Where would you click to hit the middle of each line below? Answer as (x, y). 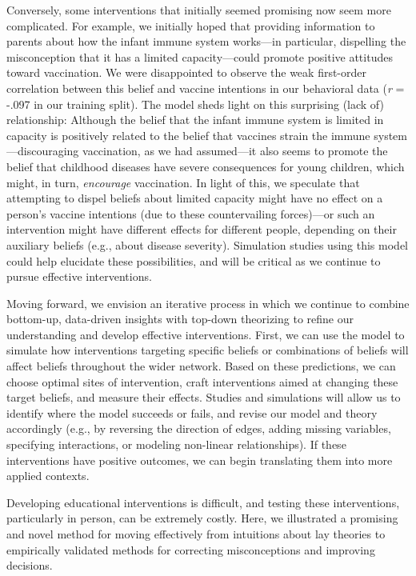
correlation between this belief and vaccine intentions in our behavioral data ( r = (206, 88)
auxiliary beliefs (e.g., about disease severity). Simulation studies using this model (207, 244)
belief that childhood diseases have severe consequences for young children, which (206, 166)
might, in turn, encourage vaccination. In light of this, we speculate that (183, 182)
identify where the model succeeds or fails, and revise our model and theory (192, 412)
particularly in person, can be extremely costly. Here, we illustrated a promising (202, 518)
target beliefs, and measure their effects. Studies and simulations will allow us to (204, 397)
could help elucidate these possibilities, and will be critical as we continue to (194, 260)
